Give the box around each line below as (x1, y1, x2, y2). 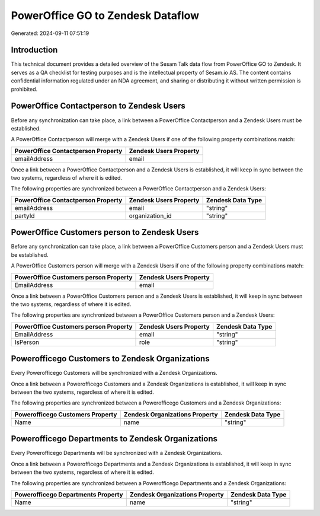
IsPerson (14, 338, 40, 346)
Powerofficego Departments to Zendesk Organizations (11, 434, 217, 444)
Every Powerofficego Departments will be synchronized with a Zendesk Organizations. (11, 450, 223, 457)
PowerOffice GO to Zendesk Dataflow (11, 9, 200, 22)
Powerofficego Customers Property (14, 410, 117, 418)
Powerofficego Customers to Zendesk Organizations (11, 353, 210, 364)
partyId (14, 211, 35, 219)
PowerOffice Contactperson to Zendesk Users (11, 101, 186, 111)
